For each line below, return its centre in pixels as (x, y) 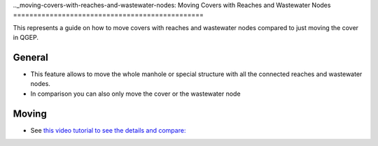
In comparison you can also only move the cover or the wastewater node (135, 94)
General (31, 57)
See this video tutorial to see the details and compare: (108, 130)
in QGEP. (26, 38)
